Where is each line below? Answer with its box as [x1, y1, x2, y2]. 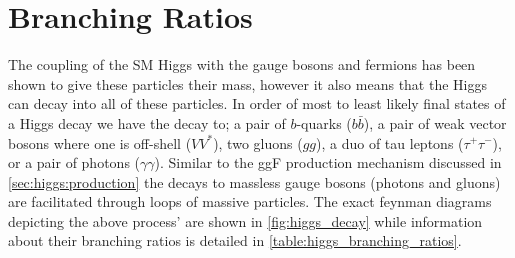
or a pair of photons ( [8, 152, 141, 173]
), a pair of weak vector [363, 112, 507, 133]
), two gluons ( [213, 132, 303, 153]
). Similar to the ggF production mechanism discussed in [154, 152, 502, 173]
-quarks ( [296, 112, 352, 133]
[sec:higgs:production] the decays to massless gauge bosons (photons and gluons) [8, 171, 501, 192]
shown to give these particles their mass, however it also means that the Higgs [8, 73, 487, 94]
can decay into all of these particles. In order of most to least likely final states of [8, 93, 506, 114]
